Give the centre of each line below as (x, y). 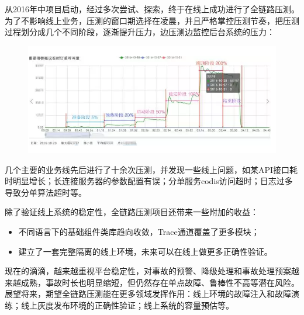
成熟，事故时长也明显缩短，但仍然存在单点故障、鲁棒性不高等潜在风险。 (160, 282)
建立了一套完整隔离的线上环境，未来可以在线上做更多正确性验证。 (145, 251)
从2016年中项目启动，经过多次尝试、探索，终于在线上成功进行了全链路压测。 (152, 9)
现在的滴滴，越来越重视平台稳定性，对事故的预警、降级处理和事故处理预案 (148, 271)
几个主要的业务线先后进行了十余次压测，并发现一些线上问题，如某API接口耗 (151, 169)
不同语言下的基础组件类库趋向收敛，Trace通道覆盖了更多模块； (139, 232)
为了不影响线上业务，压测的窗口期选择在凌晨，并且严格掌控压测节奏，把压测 (152, 20)
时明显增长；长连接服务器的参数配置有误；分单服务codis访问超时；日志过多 (149, 181)
